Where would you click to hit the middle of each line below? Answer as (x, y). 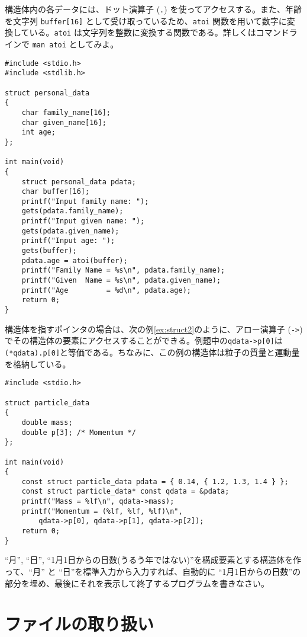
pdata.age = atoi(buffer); (75, 260)
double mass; (47, 422)
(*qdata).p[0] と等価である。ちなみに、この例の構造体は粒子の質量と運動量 (152, 352)
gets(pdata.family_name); (72, 211)
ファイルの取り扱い (80, 624)
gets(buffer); (49, 251)
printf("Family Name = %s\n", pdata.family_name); (123, 271)
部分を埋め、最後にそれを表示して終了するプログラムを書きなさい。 (137, 583)
